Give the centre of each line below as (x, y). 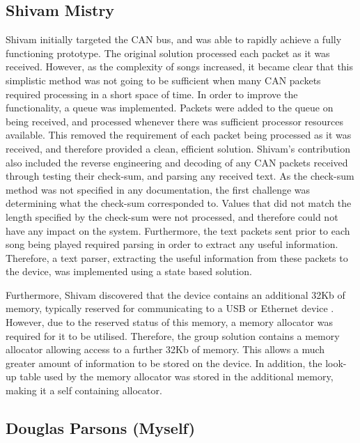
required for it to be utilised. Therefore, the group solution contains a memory (173, 335)
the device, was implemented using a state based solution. (129, 271)
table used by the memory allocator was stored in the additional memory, (177, 376)
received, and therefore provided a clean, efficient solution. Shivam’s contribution (178, 148)
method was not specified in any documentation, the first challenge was (158, 189)
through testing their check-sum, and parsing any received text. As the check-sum (180, 176)
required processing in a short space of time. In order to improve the (152, 94)
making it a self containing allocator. (84, 390)
